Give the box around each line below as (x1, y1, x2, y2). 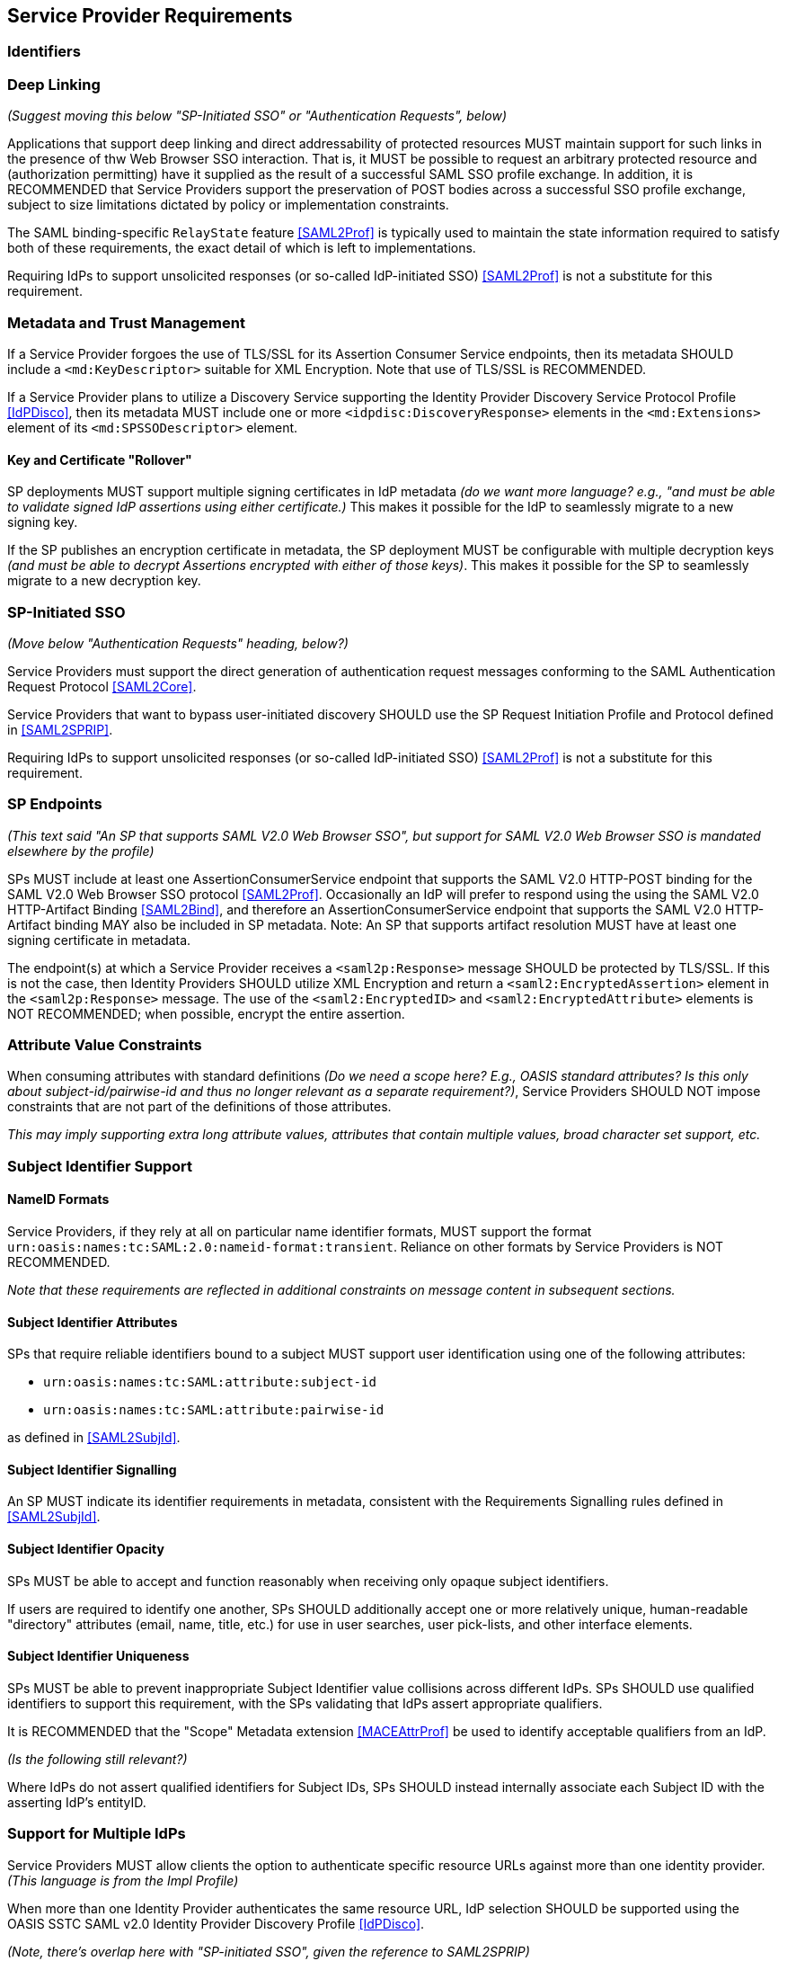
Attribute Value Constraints (7, 1036, 202, 1055)
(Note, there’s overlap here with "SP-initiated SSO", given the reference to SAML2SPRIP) (7, 1943, 530, 1959)
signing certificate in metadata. (7, 931, 191, 948)
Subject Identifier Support (7, 1156, 193, 1175)
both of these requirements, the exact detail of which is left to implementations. (7, 240, 476, 256)
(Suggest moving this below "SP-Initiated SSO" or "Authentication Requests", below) (7, 108, 507, 124)
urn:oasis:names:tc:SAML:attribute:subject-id (43, 1375, 376, 1390)
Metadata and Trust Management (7, 313, 245, 332)
